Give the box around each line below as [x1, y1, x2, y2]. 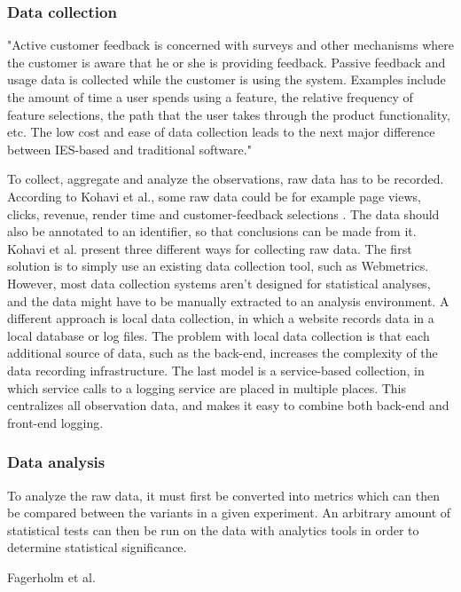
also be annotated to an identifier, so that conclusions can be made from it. [7, 222, 417, 241]
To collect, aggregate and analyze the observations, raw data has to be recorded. [7, 170, 444, 188]
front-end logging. [7, 413, 104, 431]
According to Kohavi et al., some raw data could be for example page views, [7, 186, 421, 205]
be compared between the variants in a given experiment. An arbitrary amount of [7, 503, 451, 522]
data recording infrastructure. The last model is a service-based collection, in [7, 360, 425, 379]
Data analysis [7, 451, 105, 473]
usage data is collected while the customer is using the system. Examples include [7, 70, 446, 89]
